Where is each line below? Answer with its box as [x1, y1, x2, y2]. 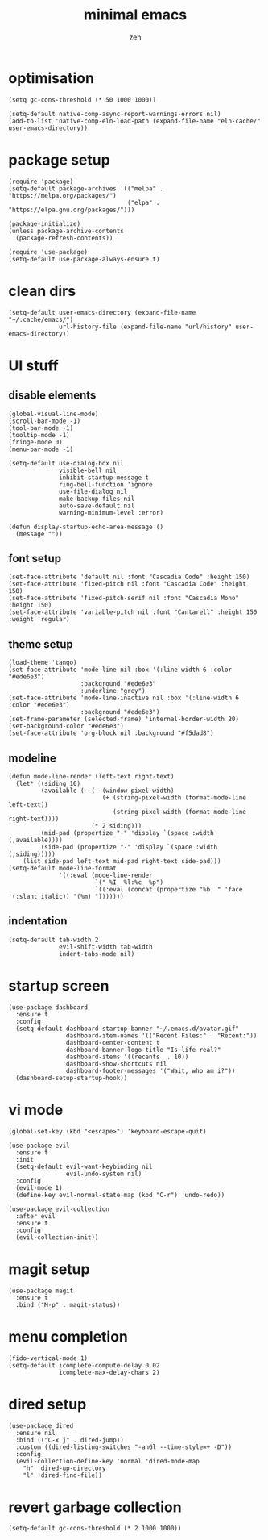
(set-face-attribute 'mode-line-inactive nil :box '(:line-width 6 [8, 694, 240, 703]
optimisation [8, 69, 95, 87]
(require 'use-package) [8, 248, 89, 256]
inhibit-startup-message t [59, 474, 150, 482]
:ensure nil [15, 1429, 56, 1437]
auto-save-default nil [59, 502, 135, 510]
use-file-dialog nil [59, 487, 128, 495]
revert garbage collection [8, 1498, 183, 1516]
